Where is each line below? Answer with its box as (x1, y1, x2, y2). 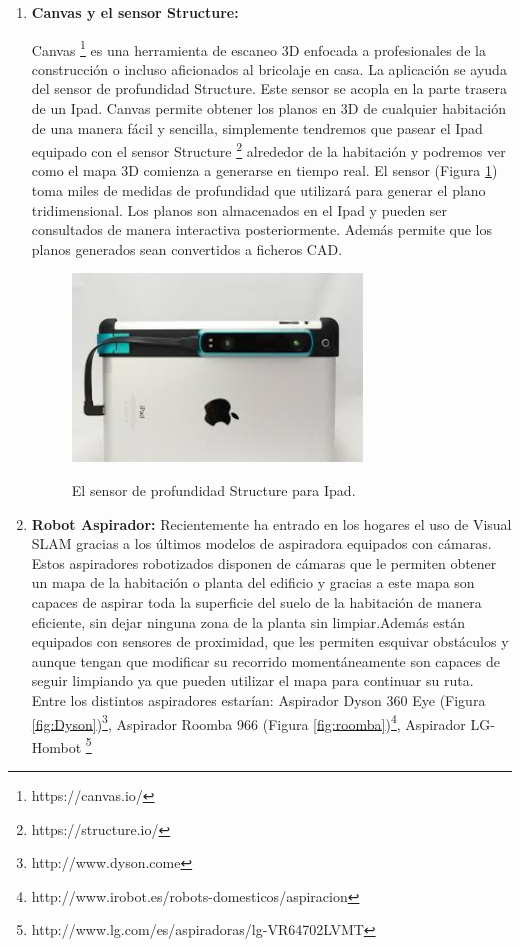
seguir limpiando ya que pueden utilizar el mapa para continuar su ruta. (31, 670, 474, 691)
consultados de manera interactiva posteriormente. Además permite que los (31, 219, 493, 240)
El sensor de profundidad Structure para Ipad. (71, 480, 356, 500)
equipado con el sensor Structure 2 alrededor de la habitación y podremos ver (31, 138, 506, 161)
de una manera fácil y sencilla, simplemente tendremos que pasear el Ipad (31, 117, 483, 138)
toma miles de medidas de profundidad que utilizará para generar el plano (31, 180, 486, 201)
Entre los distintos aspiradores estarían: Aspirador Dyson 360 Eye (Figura (31, 689, 486, 710)
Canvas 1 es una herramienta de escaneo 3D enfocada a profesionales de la (31, 36, 486, 60)
